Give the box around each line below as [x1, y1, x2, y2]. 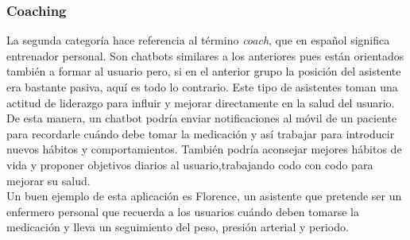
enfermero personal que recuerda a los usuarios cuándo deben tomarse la [6, 203, 359, 219]
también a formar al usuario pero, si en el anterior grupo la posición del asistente [6, 63, 401, 79]
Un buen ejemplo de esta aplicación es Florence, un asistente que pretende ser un [6, 188, 402, 204]
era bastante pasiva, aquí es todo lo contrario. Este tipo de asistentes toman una [6, 79, 398, 95]
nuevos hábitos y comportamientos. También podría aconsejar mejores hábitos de [6, 141, 402, 157]
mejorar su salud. [6, 172, 91, 188]
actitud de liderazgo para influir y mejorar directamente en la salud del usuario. [6, 94, 395, 110]
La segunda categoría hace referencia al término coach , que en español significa [6, 32, 390, 48]
